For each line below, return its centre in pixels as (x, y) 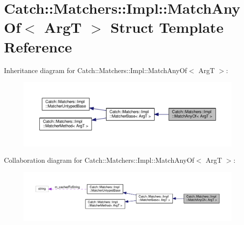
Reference (38, 46)
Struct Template (167, 27)
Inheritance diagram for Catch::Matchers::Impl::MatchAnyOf (95, 70)
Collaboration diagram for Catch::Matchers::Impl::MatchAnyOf (99, 160)
